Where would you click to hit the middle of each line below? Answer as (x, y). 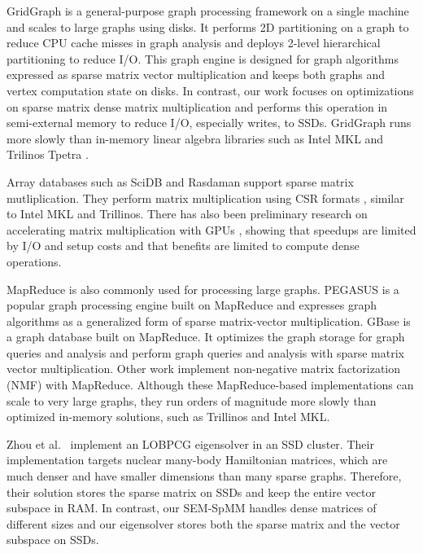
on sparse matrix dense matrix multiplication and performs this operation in (197, 106)
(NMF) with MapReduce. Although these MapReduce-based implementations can (210, 385)
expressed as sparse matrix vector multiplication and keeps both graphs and (196, 75)
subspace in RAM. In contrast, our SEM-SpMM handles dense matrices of (192, 508)
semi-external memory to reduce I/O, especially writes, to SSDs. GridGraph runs (209, 123)
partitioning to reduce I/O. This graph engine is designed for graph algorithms (203, 58)
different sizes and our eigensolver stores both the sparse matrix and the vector (203, 523)
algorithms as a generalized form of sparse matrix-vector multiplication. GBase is (209, 320)
